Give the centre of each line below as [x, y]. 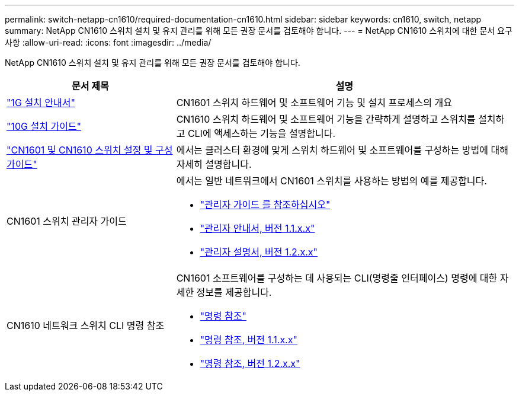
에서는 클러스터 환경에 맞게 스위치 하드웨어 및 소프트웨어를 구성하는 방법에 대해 [342, 150]
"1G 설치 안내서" [41, 103]
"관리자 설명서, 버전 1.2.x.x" [259, 252]
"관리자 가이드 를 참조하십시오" [265, 205]
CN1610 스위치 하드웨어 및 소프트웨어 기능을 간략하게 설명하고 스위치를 [326, 119]
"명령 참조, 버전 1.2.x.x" [250, 363]
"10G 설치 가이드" [44, 126]
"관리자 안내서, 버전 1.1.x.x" [257, 228]
